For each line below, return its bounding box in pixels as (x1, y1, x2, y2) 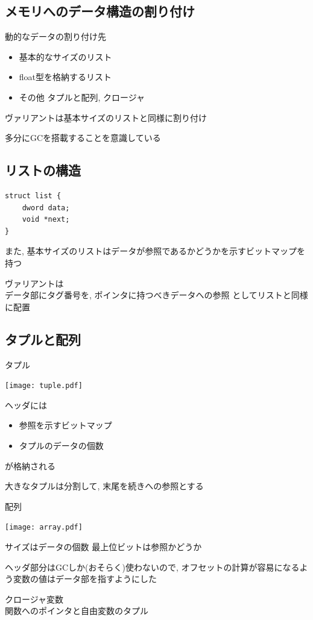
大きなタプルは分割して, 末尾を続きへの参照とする (5, 480, 204, 492)
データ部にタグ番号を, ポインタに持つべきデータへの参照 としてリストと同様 (5, 289, 308, 301)
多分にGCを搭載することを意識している (5, 131, 161, 144)
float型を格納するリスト (19, 70, 112, 83)
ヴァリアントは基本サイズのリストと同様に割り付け (5, 111, 207, 124)
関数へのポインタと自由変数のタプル (5, 604, 148, 617)
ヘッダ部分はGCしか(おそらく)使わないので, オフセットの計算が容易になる (5, 560, 300, 573)
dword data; (22, 203, 70, 212)
